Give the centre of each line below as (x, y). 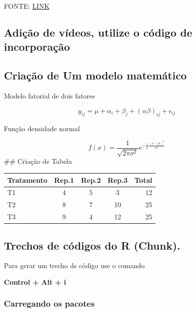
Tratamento (27, 180)
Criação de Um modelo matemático (95, 75)
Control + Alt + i (35, 282)
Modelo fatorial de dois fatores (49, 95)
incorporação (37, 47)
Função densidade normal (42, 128)
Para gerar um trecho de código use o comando (74, 265)
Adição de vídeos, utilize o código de (98, 32)
